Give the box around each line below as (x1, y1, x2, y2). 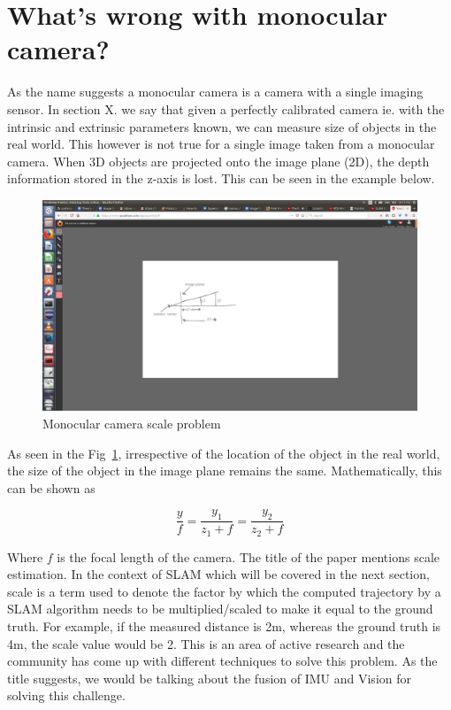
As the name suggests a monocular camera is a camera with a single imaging (7, 82, 424, 101)
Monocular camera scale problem (42, 413, 221, 432)
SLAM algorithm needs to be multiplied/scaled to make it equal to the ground (7, 599, 433, 618)
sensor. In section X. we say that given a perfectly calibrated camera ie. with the (7, 99, 445, 118)
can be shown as (7, 478, 96, 497)
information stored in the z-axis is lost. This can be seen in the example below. (7, 169, 435, 188)
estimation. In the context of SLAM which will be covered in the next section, (7, 565, 430, 583)
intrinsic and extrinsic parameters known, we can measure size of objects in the (7, 117, 437, 135)
